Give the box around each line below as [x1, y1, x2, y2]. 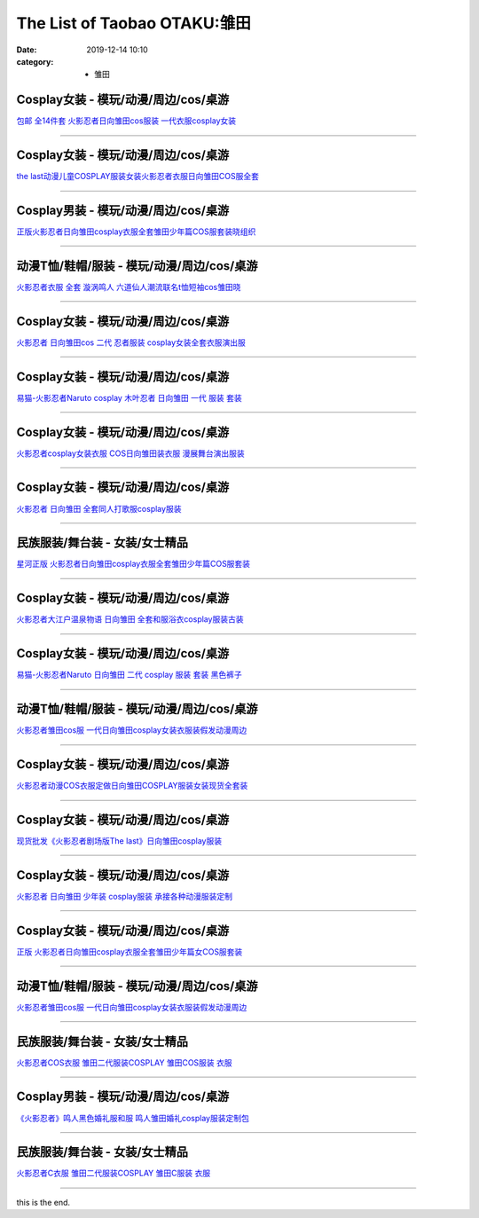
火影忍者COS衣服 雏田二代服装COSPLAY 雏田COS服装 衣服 [16, 1057, 232, 1068]
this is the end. [16, 1197, 71, 1207]
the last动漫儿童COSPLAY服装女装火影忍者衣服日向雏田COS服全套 [16, 171, 259, 182]
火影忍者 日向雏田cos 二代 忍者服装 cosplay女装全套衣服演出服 [16, 337, 246, 348]
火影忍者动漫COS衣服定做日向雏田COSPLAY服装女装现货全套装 [16, 781, 248, 791]
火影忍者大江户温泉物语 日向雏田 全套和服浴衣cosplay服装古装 [16, 614, 244, 625]
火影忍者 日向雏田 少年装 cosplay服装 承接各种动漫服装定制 [16, 891, 233, 901]
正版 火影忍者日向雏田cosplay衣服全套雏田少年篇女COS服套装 [16, 946, 243, 957]
